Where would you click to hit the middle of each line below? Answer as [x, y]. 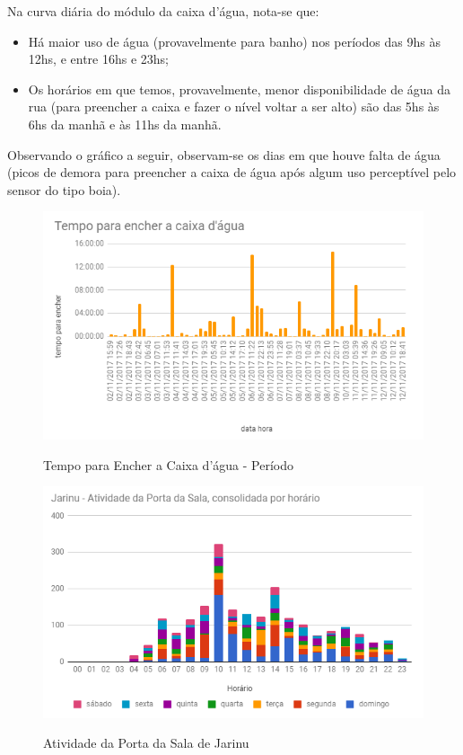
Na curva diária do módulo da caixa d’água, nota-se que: [163, 11]
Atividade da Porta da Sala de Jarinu [146, 743]
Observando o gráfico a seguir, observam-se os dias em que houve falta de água [224, 154]
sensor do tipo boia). [64, 189]
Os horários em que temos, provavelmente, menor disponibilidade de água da [240, 89]
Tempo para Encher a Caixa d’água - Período [168, 464]
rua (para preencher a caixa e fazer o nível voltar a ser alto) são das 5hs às [234, 107]
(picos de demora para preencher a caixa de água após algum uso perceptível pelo [232, 172]
